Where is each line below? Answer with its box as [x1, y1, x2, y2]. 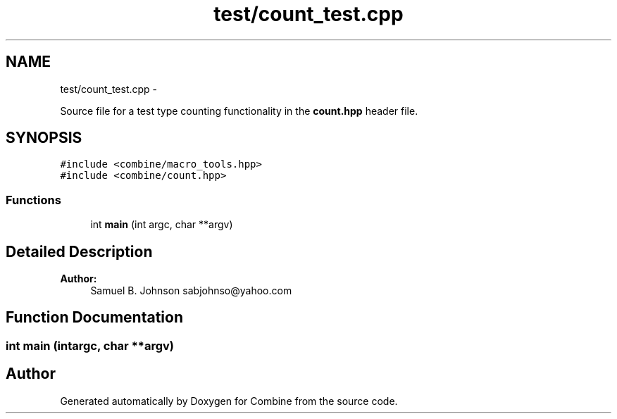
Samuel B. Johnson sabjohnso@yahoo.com [90, 284, 292, 297]
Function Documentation [6, 308, 183, 327]
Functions [6, 192, 61, 207]
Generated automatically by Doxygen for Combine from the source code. [60, 394, 398, 407]
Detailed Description [6, 242, 153, 261]
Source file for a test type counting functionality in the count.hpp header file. [60, 104, 418, 117]
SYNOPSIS [6, 129, 82, 147]
